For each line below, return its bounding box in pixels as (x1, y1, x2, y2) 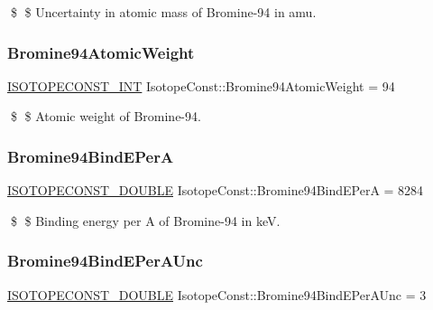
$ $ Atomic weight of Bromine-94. (10, 107, 201, 126)
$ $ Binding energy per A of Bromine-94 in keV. (10, 211, 281, 230)
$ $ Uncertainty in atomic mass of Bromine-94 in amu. (10, 3, 317, 21)
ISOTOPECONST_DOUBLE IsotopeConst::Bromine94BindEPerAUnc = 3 (7, 285, 427, 304)
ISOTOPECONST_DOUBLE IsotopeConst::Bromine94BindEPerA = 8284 (7, 181, 424, 200)
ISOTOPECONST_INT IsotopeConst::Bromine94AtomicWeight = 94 (7, 76, 395, 95)
